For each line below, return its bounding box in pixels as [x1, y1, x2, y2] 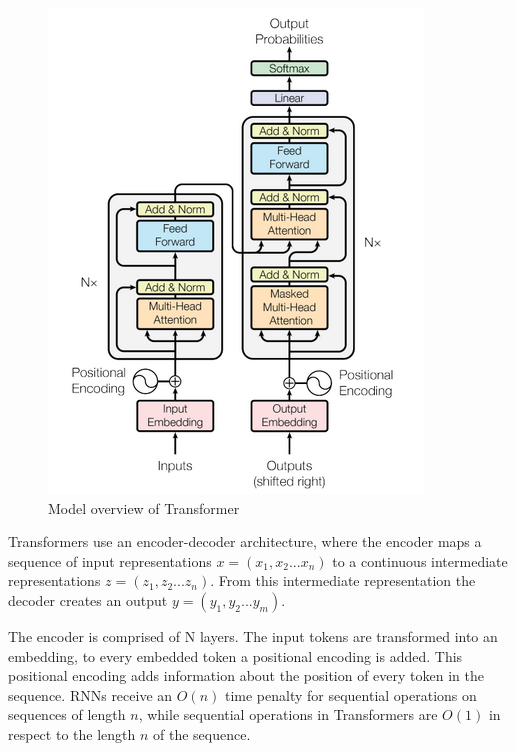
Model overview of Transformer [48, 497, 240, 518]
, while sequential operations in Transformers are [138, 704, 438, 725]
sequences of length [8, 704, 126, 725]
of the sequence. [153, 723, 251, 744]
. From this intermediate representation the [210, 570, 476, 591]
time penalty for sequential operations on [224, 684, 477, 705]
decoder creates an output [8, 589, 168, 610]
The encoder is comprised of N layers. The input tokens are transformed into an [8, 625, 498, 646]
